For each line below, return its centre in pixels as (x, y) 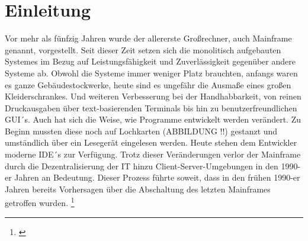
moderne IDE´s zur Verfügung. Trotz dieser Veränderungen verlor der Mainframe (153, 154)
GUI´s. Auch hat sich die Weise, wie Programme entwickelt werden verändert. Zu (153, 119)
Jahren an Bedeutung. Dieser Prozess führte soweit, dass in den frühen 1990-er (157, 177)
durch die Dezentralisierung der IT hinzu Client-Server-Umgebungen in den (142, 166)
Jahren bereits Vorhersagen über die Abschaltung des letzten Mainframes (138, 189)
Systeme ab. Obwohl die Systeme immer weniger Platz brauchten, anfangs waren (151, 73)
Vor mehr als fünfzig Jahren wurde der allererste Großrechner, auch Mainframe (148, 38)
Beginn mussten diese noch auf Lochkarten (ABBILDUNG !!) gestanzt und (141, 131)
